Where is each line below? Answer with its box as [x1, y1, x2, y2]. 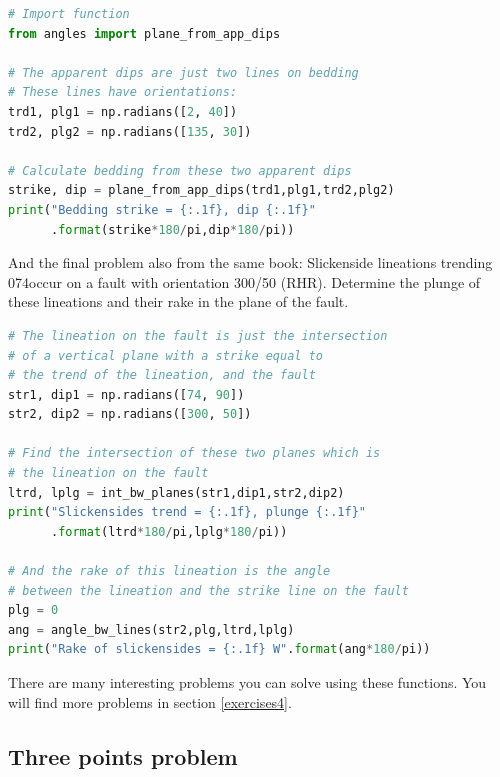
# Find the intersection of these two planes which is [8, 446, 381, 461]
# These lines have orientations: [8, 85, 238, 100]
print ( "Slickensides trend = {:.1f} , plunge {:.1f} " [8, 505, 366, 520]
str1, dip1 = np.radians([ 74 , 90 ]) [8, 387, 245, 402]
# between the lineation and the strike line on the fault [8, 583, 409, 598]
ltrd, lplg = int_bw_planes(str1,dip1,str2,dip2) [8, 485, 345, 500]
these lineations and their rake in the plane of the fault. [8, 291, 349, 312]
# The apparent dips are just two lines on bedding [8, 65, 359, 80]
